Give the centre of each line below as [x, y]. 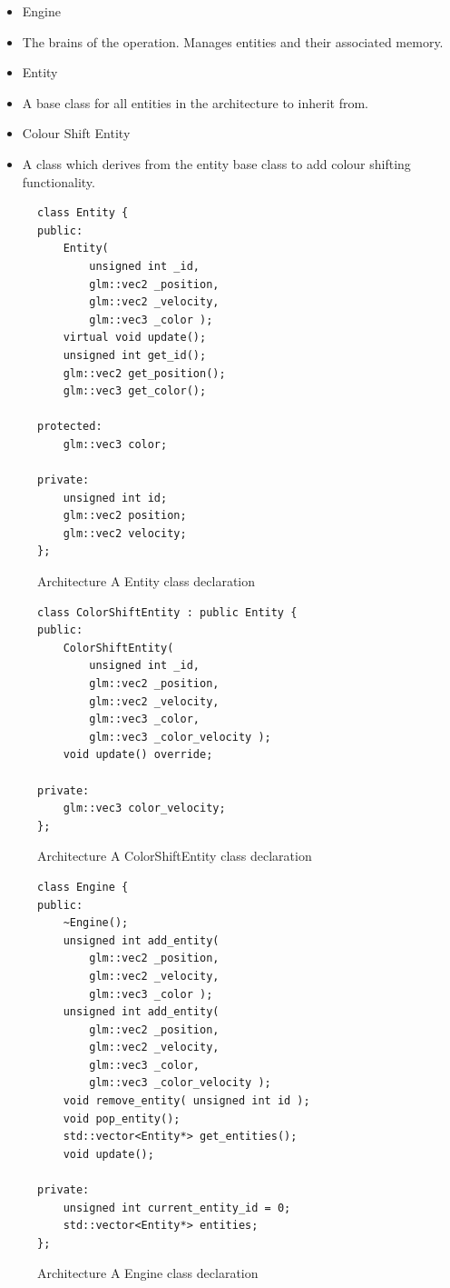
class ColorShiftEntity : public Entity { [167, 612]
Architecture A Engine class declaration [148, 1273]
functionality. [59, 181]
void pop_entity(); [122, 1118]
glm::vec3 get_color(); [135, 391]
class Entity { [83, 213]
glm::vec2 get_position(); [144, 373]
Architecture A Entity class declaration [147, 581]
